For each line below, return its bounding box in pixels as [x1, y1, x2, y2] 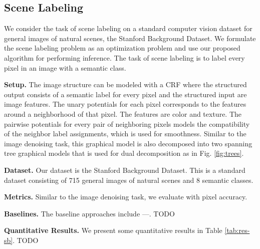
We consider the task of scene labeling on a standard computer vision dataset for [4, 23, 252, 34]
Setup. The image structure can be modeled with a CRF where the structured [4, 79, 247, 90]
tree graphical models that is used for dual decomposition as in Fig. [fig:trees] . [4, 148, 244, 158]
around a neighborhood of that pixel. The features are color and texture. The [4, 108, 242, 119]
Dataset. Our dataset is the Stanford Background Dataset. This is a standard [4, 164, 245, 175]
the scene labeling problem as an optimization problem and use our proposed [4, 43, 240, 53]
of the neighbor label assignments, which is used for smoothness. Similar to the [4, 128, 246, 139]
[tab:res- [224, 225, 250, 235]
